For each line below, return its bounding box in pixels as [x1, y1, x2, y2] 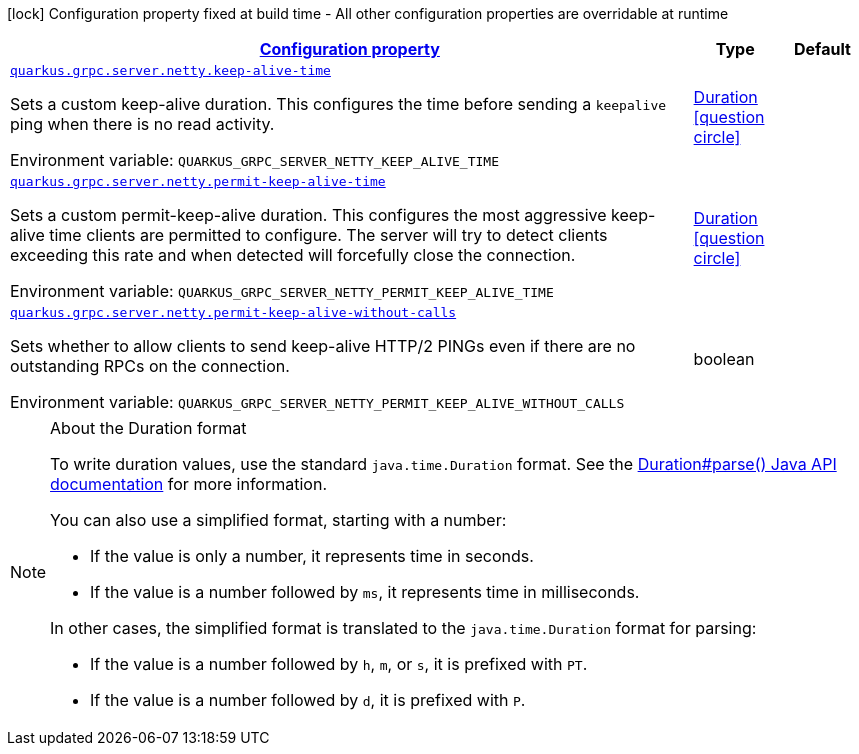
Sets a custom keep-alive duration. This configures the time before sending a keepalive [10, 94, 667, 114]
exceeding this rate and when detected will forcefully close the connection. [10, 245, 576, 265]
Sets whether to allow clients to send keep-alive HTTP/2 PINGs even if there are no [10, 336, 636, 356]
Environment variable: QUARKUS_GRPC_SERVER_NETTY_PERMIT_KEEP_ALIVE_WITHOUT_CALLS [10, 392, 625, 412]
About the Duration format [50, 418, 247, 438]
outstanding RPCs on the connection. [10, 356, 290, 376]
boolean [693, 348, 755, 369]
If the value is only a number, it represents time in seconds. [90, 546, 534, 566]
